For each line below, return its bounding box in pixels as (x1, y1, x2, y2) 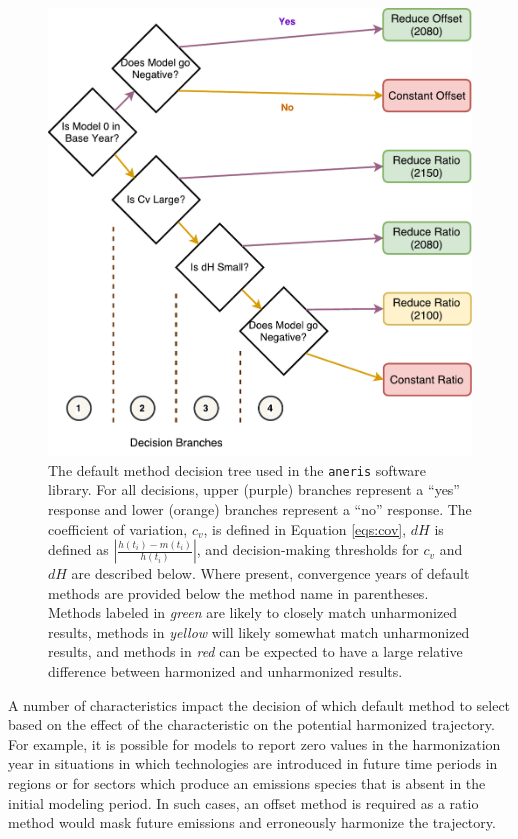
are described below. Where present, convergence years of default (71, 563, 470, 584)
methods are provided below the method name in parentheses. (48, 582, 429, 603)
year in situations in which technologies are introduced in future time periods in (8, 753, 498, 774)
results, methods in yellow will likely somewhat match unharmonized (48, 621, 470, 642)
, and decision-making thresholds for (196, 539, 419, 560)
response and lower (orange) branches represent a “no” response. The (48, 498, 472, 519)
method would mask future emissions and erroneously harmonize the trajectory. (8, 812, 496, 833)
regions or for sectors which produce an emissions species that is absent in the (8, 773, 486, 794)
